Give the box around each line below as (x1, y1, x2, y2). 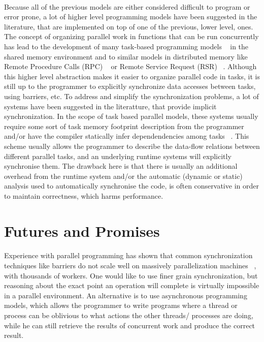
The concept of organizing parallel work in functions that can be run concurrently (4, 31, 259, 42)
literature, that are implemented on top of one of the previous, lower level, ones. (4, 21, 253, 32)
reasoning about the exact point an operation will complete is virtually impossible (4, 280, 259, 291)
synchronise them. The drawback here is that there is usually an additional (4, 161, 238, 171)
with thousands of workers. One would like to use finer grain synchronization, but (4, 270, 258, 281)
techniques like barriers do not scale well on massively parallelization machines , (4, 260, 256, 271)
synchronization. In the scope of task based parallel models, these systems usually (4, 111, 258, 121)
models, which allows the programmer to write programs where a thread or (4, 300, 238, 310)
